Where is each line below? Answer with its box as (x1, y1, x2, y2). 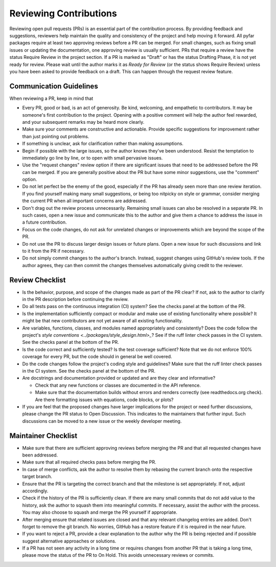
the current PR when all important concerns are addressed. (22, 198, 147, 204)
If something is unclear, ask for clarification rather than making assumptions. (22, 141, 183, 147)
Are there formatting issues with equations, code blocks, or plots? (35, 397, 174, 403)
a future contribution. (22, 219, 67, 225)
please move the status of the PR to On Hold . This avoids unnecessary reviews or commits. (22, 552, 215, 558)
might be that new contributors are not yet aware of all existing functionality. (22, 318, 183, 324)
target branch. (22, 473, 53, 479)
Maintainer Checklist (9, 431, 78, 440)
